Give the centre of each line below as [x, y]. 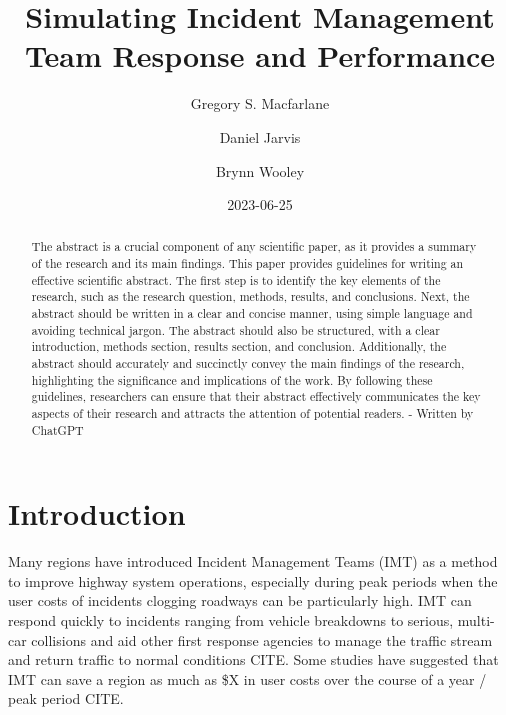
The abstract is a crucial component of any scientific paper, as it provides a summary [254, 246]
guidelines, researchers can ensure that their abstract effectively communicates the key [256, 396]
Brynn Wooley [260, 170]
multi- [476, 620]
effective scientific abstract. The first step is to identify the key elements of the [236, 279]
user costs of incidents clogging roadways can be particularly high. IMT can [240, 600]
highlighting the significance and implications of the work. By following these [232, 379]
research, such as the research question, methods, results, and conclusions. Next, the [250, 296]
